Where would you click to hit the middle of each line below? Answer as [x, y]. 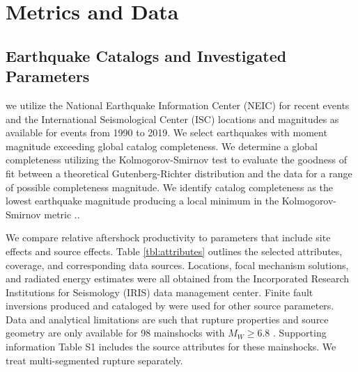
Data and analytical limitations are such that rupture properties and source [167, 319]
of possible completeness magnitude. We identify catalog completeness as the [169, 187]
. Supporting [300, 333]
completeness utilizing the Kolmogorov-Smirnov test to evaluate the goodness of [177, 160]
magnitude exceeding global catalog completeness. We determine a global [162, 146]
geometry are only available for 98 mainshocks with [115, 333]
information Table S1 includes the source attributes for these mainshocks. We [171, 347]
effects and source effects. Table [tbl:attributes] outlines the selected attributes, [174, 251]
